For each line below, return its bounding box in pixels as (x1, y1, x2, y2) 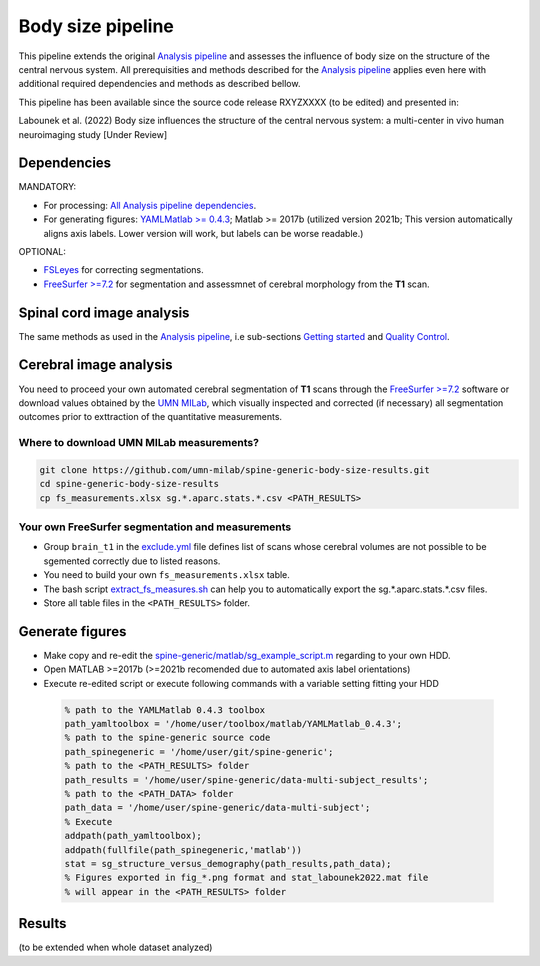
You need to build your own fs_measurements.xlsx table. (43, 569, 290, 581)
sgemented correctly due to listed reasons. (43, 555, 221, 567)
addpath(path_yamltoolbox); (64, 830, 202, 842)
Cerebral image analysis (18, 356, 173, 374)
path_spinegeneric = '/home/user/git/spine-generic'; (64, 746, 334, 757)
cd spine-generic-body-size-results (39, 478, 220, 490)
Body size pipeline (18, 15, 175, 37)
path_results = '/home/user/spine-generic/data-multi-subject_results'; (64, 774, 429, 785)
